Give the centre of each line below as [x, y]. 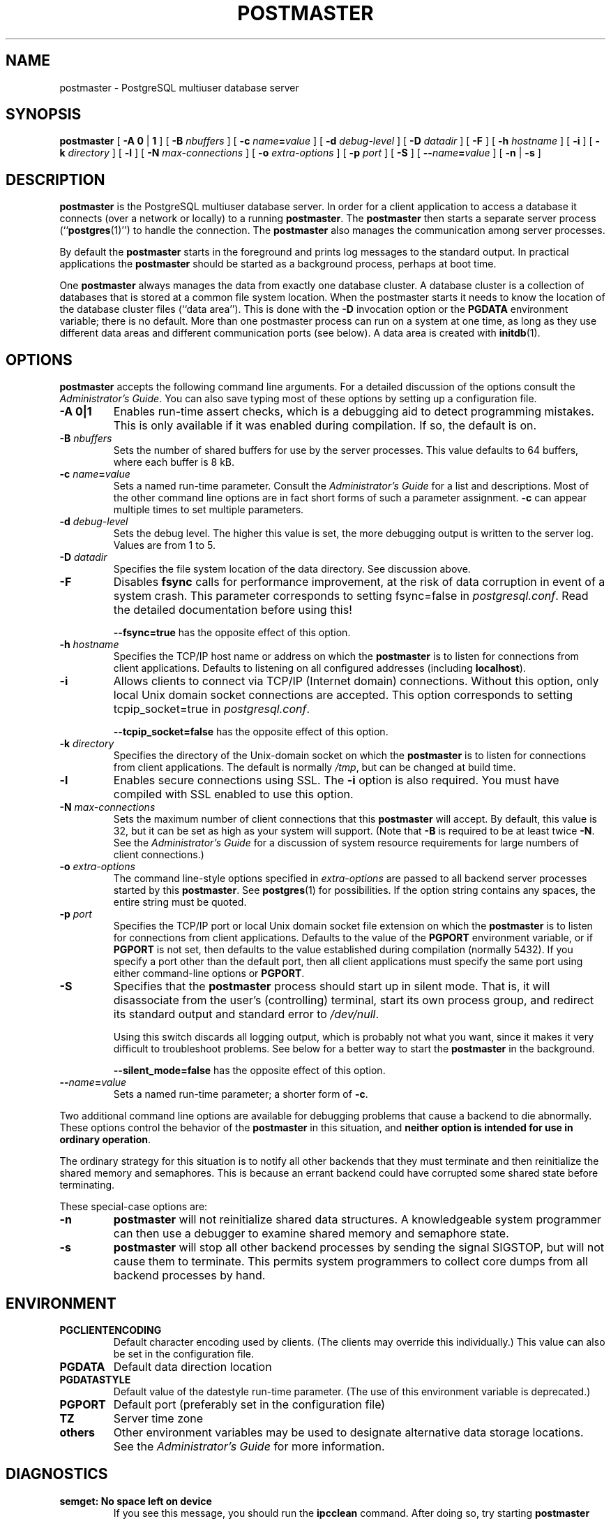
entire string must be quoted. [180, 902]
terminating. [87, 1185]
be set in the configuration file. [184, 1353]
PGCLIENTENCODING [111, 1330]
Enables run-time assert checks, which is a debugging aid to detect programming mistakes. [354, 412]
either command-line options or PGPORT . [209, 973]
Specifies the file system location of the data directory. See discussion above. [292, 569]
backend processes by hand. [189, 1276]
